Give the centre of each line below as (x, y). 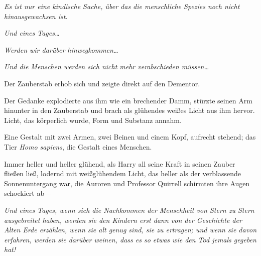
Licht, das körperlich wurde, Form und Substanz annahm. (93, 120)
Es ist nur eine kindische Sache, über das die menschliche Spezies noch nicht (122, 6)
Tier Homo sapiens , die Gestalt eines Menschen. (78, 146)
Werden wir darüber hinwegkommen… (61, 49)
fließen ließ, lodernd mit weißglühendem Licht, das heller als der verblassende (122, 173)
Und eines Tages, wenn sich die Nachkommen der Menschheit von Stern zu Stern (129, 210)
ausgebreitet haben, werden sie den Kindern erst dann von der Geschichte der (123, 220)
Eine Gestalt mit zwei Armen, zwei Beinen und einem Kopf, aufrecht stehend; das (130, 137)
